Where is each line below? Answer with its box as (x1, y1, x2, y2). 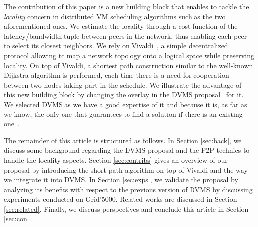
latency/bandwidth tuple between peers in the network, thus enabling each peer (4, 30, 247, 41)
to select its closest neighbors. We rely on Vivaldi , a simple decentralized (4, 40, 228, 51)
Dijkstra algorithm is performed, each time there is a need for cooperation (4, 70, 229, 80)
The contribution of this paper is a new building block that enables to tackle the (4, 1, 249, 11)
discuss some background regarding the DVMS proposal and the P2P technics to (4, 145, 250, 155)
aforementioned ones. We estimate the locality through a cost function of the (4, 21, 238, 31)
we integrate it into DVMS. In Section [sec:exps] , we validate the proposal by (4, 174, 238, 185)
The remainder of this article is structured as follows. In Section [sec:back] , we (4, 135, 242, 145)
